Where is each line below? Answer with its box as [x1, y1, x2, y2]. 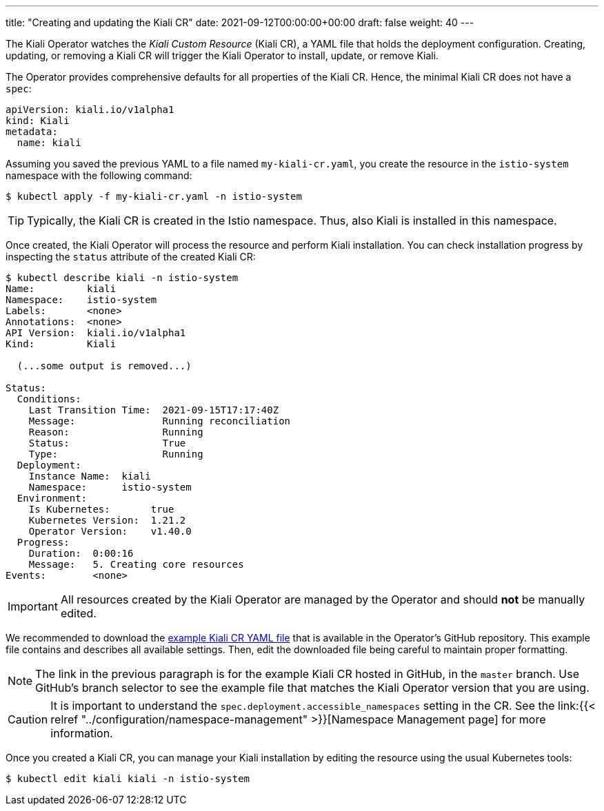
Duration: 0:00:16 [28, 548, 134, 559]
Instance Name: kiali [28, 471, 151, 482]
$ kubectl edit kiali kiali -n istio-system [6, 773, 250, 784]
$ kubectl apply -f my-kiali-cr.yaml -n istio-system [6, 191, 302, 202]
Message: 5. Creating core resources [28, 559, 244, 570]
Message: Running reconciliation [28, 415, 291, 427]
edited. [60, 606, 97, 620]
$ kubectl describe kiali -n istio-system [6, 272, 239, 283]
